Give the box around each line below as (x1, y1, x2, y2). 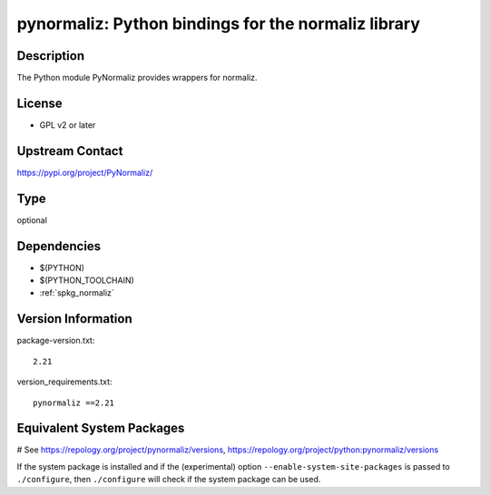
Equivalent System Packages (16, 421, 185, 436)
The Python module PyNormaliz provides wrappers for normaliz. (16, 73, 258, 83)
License (16, 95, 63, 111)
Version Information (16, 311, 132, 326)
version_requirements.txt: (16, 376, 113, 387)
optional (16, 214, 47, 226)
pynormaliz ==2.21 (33, 397, 115, 408)
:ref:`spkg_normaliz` (39, 287, 115, 298)
